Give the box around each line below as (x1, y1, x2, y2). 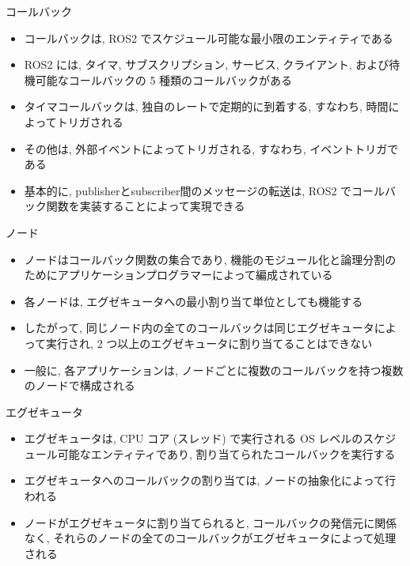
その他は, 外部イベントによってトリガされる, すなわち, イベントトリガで (24, 140, 399, 157)
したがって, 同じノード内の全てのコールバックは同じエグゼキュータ (24, 319, 374, 336)
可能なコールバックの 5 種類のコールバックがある (35, 71, 293, 88)
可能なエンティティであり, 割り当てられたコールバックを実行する (57, 445, 396, 462)
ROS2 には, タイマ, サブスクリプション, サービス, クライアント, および (24, 56, 389, 73)
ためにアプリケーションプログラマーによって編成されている (24, 266, 333, 283)
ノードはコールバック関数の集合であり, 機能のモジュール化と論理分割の (24, 251, 397, 267)
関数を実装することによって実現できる (46, 198, 245, 214)
